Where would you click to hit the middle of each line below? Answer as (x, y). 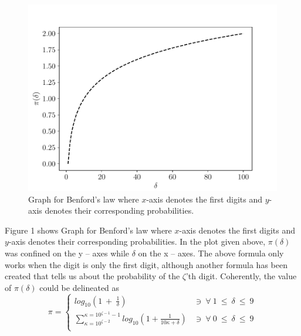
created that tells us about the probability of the (92, 276)
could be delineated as (80, 287)
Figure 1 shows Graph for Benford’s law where (88, 230)
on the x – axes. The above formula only (211, 253)
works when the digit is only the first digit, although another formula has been (146, 264)
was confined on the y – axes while (67, 253)
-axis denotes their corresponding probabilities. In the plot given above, (137, 241)
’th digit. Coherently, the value (241, 276)
